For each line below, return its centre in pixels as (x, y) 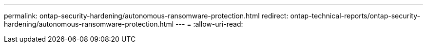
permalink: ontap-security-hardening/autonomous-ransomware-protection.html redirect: (146, 16)
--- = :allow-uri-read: (209, 24)
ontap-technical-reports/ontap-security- (355, 16)
